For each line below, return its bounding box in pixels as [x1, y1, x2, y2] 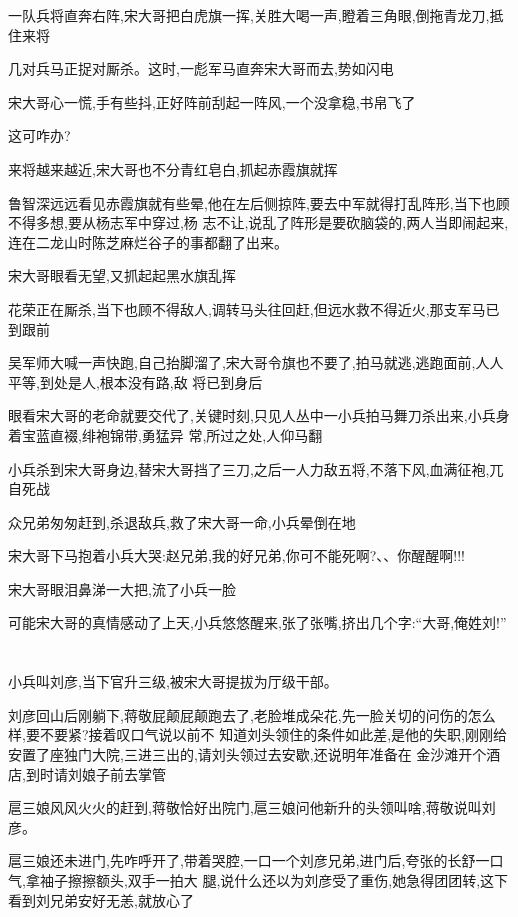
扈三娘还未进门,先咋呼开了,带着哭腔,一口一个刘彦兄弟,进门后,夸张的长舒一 [8, 850, 490, 871]
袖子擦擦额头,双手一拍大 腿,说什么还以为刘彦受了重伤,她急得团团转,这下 [39, 870, 509, 890]
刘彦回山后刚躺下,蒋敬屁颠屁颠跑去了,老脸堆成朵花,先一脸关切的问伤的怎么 [8, 704, 496, 725]
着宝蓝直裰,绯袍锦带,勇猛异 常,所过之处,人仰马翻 [8, 424, 323, 445]
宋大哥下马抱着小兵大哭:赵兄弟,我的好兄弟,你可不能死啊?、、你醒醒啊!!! [8, 545, 465, 566]
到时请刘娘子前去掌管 [25, 763, 166, 784]
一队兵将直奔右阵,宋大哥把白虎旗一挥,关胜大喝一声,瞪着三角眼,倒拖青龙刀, [8, 5, 490, 25]
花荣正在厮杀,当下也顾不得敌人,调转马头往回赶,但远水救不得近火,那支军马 [8, 298, 486, 319]
